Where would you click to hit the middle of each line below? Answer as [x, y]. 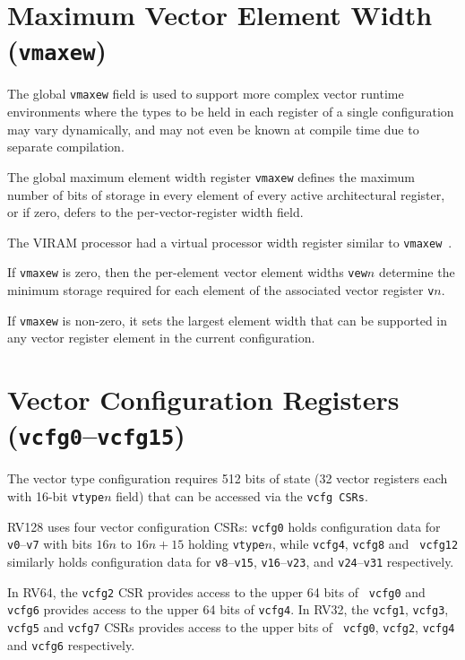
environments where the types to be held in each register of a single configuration [231, 112]
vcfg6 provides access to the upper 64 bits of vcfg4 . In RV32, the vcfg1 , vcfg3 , [228, 609]
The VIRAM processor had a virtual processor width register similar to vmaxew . [230, 242]
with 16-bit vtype [56, 495]
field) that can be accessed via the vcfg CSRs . [242, 495]
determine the [417, 272]
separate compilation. [66, 147]
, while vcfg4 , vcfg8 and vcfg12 [365, 544]
